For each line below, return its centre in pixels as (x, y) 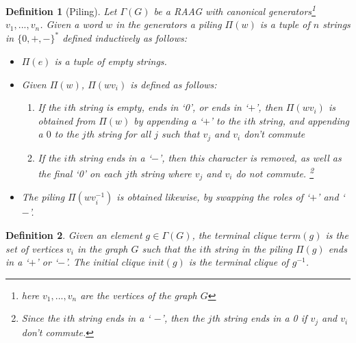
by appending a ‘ (168, 120)
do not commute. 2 (275, 173)
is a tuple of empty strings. (111, 61)
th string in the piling (247, 248)
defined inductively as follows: (125, 38)
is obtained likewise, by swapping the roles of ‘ (213, 197)
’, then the (183, 318)
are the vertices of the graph (139, 295)
